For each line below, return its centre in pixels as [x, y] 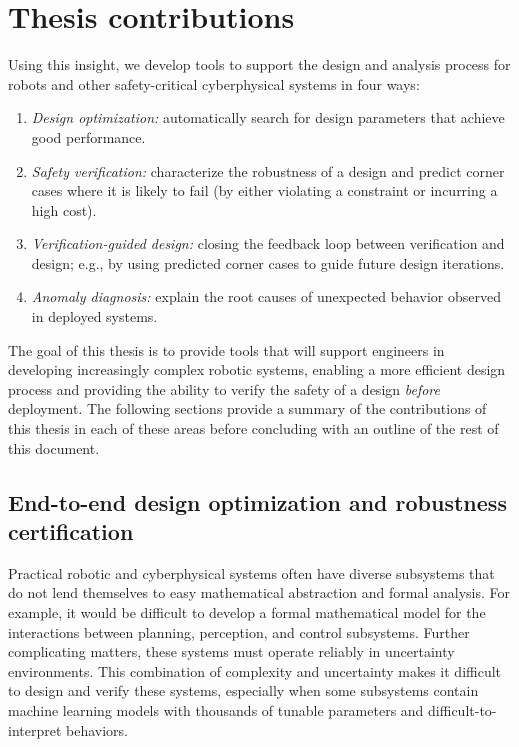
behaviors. [97, 729]
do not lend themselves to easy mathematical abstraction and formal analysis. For [259, 592]
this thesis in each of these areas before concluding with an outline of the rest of [253, 428]
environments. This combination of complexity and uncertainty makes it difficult [255, 670]
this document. [54, 447]
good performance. [88, 136]
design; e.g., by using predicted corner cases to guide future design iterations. [268, 262]
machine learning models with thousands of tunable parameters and [216, 709]
